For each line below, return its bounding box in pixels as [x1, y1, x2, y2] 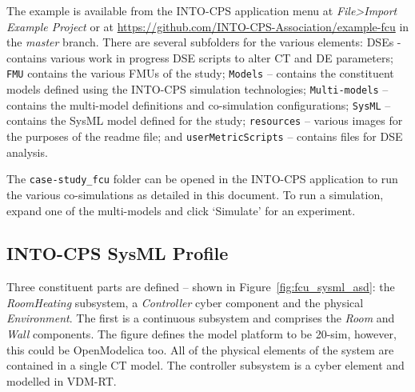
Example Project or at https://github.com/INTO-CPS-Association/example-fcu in [6, 18, 409, 34]
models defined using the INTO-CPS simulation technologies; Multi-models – [6, 81, 389, 98]
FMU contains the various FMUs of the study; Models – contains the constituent [6, 65, 394, 82]
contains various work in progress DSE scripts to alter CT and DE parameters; [6, 49, 393, 66]
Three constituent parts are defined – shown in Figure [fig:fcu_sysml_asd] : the [6, 278, 395, 295]
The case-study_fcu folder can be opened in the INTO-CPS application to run [6, 170, 398, 187]
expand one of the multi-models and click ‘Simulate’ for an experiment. [6, 202, 356, 218]
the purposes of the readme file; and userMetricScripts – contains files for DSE [6, 128, 403, 144]
